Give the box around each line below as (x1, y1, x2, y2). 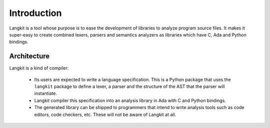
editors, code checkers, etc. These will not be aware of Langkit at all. (34, 111, 176, 117)
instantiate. (34, 90, 57, 96)
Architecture (9, 52, 50, 60)
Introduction (9, 7, 62, 18)
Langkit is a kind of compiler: (9, 65, 69, 71)
